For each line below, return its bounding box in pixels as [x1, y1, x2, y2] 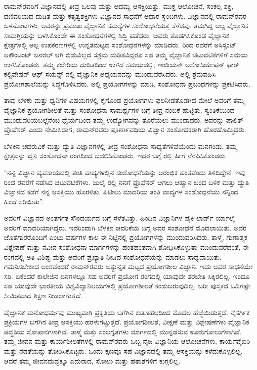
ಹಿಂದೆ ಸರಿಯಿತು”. [4, 196, 44, 206]
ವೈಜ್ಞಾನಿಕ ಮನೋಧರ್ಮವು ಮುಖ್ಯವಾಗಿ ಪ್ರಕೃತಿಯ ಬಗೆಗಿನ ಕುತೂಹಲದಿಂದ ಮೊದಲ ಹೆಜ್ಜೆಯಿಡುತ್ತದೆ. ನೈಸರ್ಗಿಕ [4, 307, 250, 317]
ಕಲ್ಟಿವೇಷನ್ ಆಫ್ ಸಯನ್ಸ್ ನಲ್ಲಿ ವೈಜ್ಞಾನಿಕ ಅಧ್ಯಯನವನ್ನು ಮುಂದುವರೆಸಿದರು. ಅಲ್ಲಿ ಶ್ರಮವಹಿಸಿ [4, 69, 216, 79]
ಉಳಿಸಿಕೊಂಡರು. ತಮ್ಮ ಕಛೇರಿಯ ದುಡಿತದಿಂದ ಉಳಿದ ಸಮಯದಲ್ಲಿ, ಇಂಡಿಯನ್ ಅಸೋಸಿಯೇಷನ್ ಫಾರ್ [4, 59, 240, 69]
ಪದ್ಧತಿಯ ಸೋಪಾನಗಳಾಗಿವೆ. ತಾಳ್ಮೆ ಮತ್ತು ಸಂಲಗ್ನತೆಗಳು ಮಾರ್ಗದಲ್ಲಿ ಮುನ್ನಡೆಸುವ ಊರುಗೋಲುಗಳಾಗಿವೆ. [4, 326, 242, 336]
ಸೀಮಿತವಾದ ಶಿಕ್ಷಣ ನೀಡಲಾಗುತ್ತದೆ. [4, 290, 83, 301]
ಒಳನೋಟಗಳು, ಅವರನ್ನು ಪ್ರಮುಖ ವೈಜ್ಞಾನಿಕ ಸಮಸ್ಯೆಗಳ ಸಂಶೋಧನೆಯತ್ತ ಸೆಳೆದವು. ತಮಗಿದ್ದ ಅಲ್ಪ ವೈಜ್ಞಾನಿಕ [4, 20, 249, 31]
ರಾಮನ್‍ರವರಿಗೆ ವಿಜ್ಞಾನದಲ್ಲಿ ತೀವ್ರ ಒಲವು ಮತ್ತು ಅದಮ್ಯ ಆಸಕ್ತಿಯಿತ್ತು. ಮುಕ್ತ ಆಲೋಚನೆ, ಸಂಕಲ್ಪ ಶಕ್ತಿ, [4, 1, 234, 11]
